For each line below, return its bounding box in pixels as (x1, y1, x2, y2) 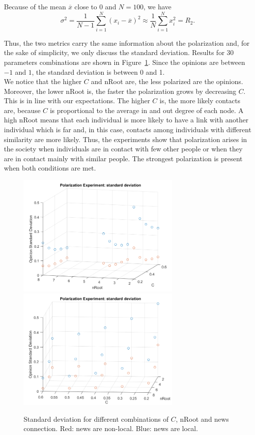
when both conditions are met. (4, 163, 96, 173)
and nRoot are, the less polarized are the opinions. (91, 76, 243, 87)
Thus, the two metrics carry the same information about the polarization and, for (4, 37, 250, 48)
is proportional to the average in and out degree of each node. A (50, 105, 244, 115)
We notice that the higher (4, 76, 82, 87)
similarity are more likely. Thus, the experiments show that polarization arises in (4, 134, 247, 144)
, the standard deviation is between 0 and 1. (31, 66, 165, 77)
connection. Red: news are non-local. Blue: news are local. (24, 423, 198, 434)
